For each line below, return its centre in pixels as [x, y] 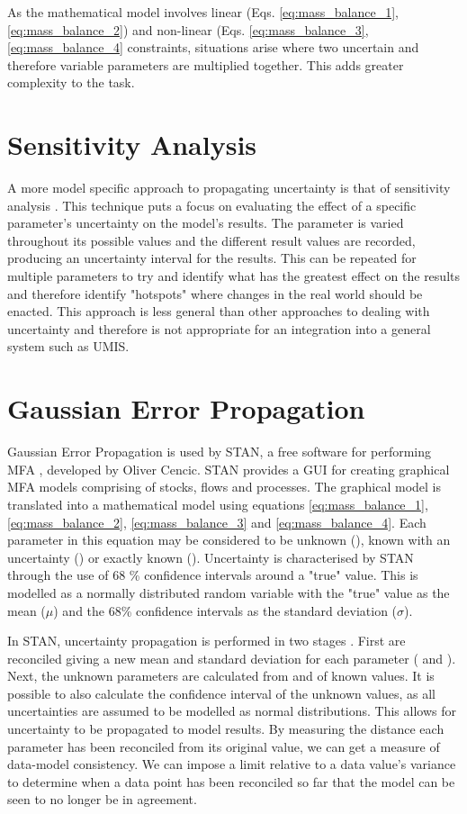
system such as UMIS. [68, 346]
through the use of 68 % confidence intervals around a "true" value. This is [213, 575]
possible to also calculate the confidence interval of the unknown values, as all [222, 693]
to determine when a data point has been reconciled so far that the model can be [231, 781]
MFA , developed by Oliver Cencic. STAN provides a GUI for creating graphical [229, 469]
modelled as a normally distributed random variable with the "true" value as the [229, 592]
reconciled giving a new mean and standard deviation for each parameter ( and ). [232, 658]
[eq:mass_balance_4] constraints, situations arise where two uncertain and [213, 47]
